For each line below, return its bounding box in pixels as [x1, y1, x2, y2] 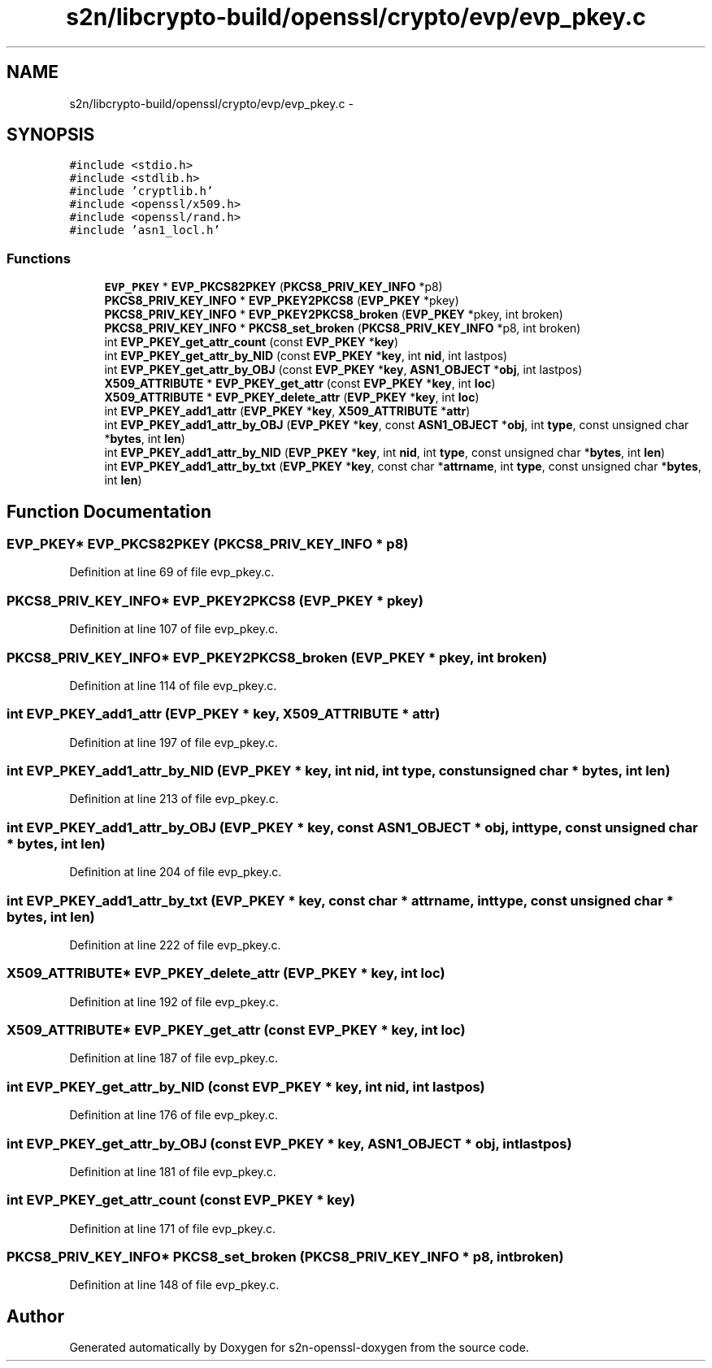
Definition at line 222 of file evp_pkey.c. [69, 937, 281, 952]
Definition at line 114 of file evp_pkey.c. [69, 678, 277, 693]
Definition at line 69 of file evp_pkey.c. [69, 565, 275, 580]
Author [7, 1305, 64, 1327]
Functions [7, 250, 71, 267]
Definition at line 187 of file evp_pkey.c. [69, 1051, 279, 1066]
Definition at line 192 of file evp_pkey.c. [69, 994, 279, 1009]
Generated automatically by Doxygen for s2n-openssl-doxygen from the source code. [69, 1340, 529, 1355]
